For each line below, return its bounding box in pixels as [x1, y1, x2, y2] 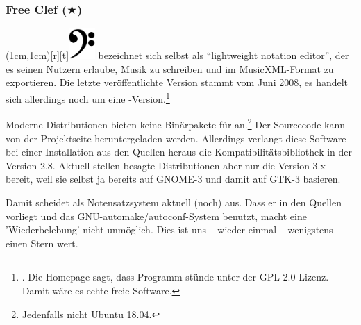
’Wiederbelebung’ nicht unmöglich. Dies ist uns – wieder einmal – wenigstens [6, 222, 333, 237]
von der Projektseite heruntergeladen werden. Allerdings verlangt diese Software [6, 131, 346, 145]
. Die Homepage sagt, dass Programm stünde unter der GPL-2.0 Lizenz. [22, 269, 329, 284]
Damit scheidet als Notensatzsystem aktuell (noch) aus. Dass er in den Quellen [6, 194, 342, 209]
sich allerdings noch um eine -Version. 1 [6, 90, 170, 106]
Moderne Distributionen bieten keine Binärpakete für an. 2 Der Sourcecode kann [6, 115, 346, 131]
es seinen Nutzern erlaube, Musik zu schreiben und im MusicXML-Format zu [6, 61, 334, 76]
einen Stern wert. [6, 235, 78, 250]
